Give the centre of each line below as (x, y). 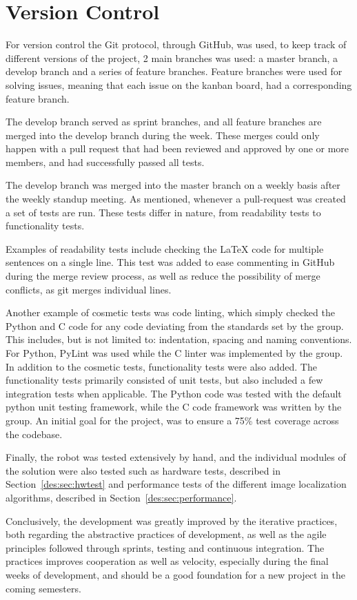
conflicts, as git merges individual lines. (89, 289)
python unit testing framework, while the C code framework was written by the (174, 407)
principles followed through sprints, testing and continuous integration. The (165, 547)
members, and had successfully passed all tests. (105, 162)
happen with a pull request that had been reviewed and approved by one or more (177, 148)
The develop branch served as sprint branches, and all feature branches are (164, 122)
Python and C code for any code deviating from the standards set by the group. (175, 325)
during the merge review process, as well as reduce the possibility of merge (163, 276)
